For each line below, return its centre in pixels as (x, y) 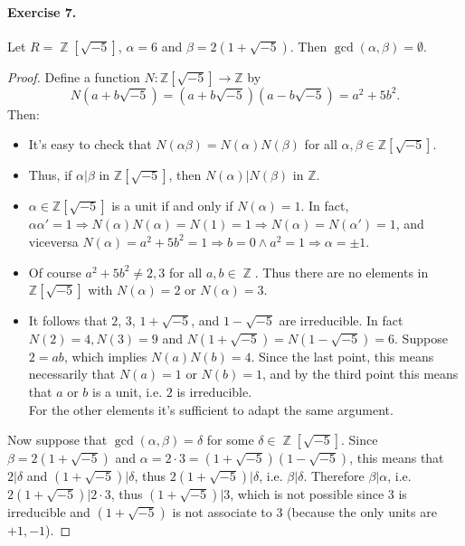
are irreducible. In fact (341, 320)
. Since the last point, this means (342, 356)
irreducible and (49, 512)
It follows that (68, 320)
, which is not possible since (307, 494)
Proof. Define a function (74, 76)
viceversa (53, 241)
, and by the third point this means (360, 374)
